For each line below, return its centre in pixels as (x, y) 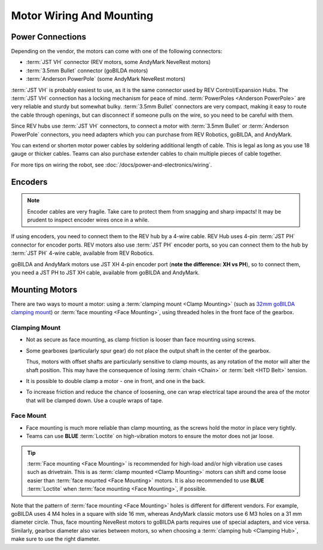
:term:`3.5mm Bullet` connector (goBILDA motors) (87, 70)
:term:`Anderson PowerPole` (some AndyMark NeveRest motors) (106, 79)
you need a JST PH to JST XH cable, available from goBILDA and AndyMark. (105, 272)
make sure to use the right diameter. (56, 539)
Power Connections (49, 37)
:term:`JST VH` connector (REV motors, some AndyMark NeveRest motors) (118, 62)
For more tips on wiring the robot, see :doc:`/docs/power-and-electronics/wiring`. (112, 165)
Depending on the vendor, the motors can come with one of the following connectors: (117, 51)
